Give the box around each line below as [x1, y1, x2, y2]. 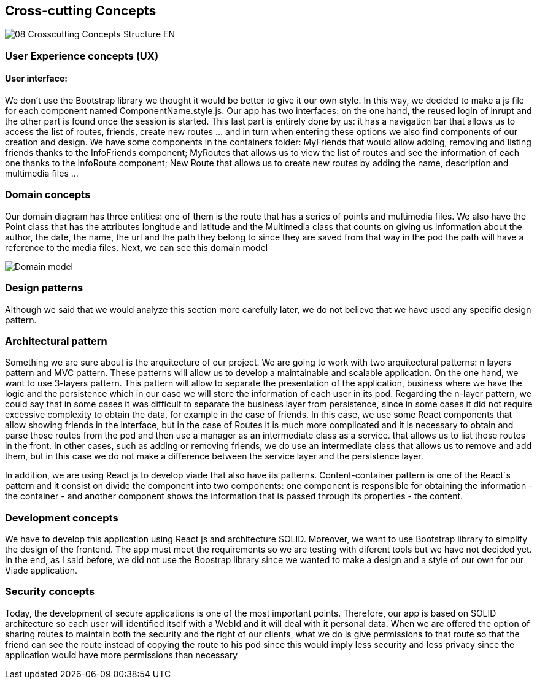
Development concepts [5, 511, 118, 524]
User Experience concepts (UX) [5, 49, 159, 62]
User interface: [5, 73, 68, 84]
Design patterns [5, 282, 83, 294]
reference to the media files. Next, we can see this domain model [5, 242, 268, 253]
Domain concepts [5, 188, 91, 201]
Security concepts [5, 585, 95, 598]
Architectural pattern [5, 334, 107, 347]
